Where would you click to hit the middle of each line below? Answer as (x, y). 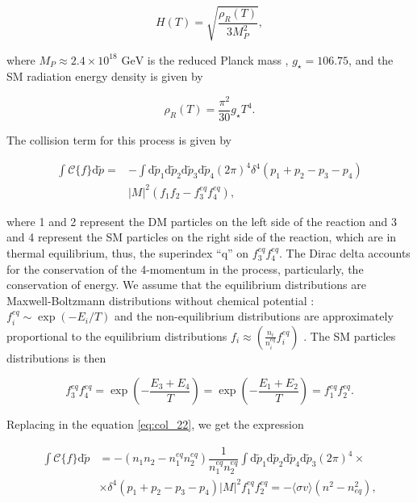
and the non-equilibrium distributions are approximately (254, 316)
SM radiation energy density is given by (105, 76)
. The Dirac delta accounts (345, 252)
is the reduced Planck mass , (218, 59)
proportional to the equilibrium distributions (117, 335)
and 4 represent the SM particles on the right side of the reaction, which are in (202, 237)
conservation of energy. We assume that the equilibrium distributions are (186, 285)
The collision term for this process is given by (119, 140)
